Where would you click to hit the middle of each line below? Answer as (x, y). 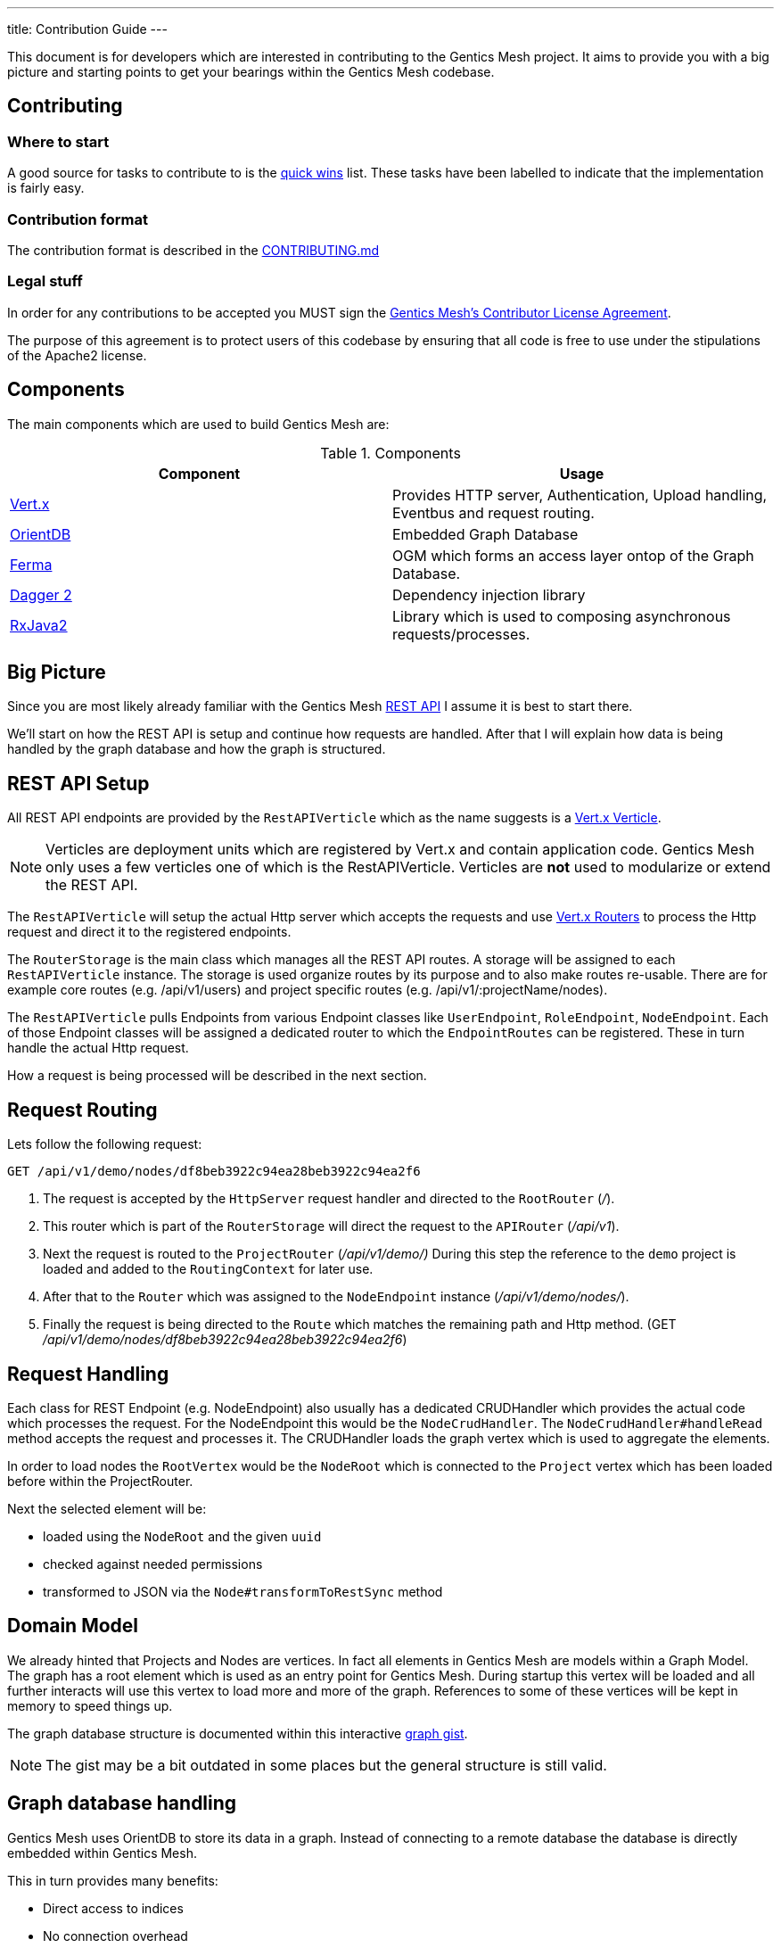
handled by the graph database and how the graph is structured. (197, 749)
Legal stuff (45, 281)
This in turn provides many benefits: (113, 1880)
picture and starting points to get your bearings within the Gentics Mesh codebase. (251, 72)
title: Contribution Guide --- (87, 29)
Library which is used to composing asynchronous (562, 616)
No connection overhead (115, 1936)
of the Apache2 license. (77, 355)
